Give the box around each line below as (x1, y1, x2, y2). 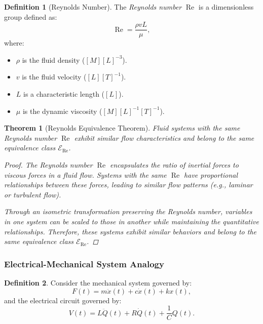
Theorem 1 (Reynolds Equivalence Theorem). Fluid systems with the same (4, 123, 240, 133)
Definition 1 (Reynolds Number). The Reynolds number (4, 2, 182, 12)
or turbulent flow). (4, 189, 61, 199)
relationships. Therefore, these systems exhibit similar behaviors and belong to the (4, 226, 257, 236)
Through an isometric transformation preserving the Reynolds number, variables (4, 206, 252, 217)
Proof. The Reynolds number (4, 159, 93, 170)
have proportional (184, 169, 238, 180)
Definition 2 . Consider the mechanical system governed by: (4, 277, 192, 288)
